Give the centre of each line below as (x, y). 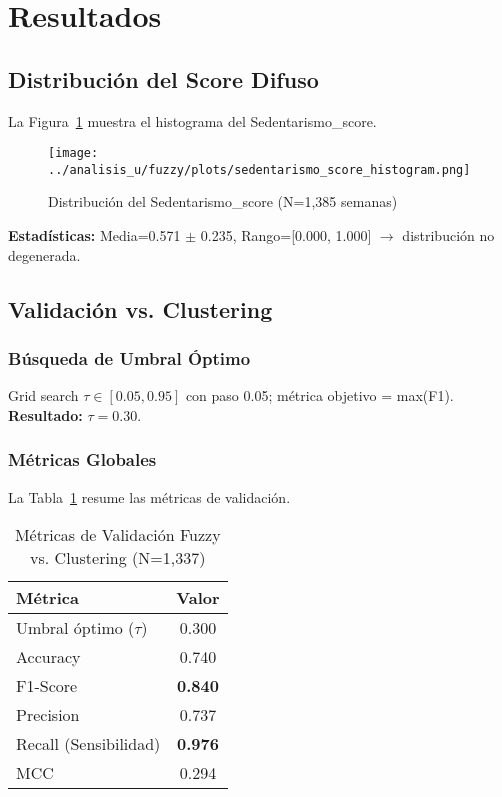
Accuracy (48, 657)
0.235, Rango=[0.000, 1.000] (286, 235)
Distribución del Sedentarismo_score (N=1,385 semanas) (223, 201)
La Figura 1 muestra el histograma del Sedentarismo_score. (192, 120)
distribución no (448, 235)
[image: (73, 153)
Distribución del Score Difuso (163, 78)
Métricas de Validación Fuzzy (117, 535)
